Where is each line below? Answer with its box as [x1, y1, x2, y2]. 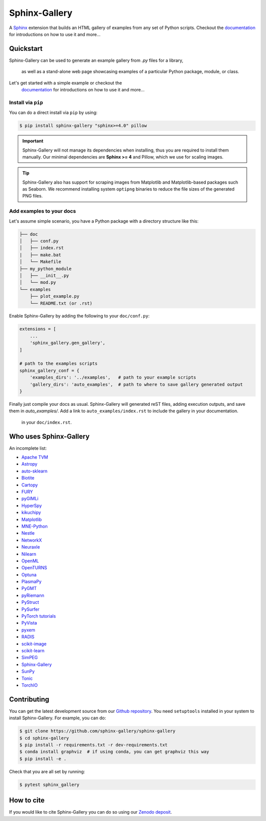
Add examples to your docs [9, 208, 76, 215]
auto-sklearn [21, 468, 48, 474]
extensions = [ [19, 326, 56, 332]
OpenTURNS [21, 565, 47, 571]
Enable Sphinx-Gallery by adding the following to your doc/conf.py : [9, 313, 150, 319]
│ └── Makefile [19, 259, 62, 265]
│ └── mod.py [19, 279, 56, 285]
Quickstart [9, 44, 43, 53]
